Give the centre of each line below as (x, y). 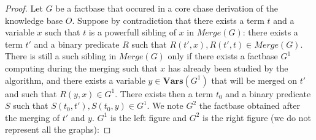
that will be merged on (254, 80)
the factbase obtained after (249, 105)
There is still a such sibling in (61, 56)
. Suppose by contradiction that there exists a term (168, 20)
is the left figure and (148, 117)
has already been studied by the (228, 68)
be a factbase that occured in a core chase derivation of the (167, 8)
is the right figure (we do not (257, 117)
